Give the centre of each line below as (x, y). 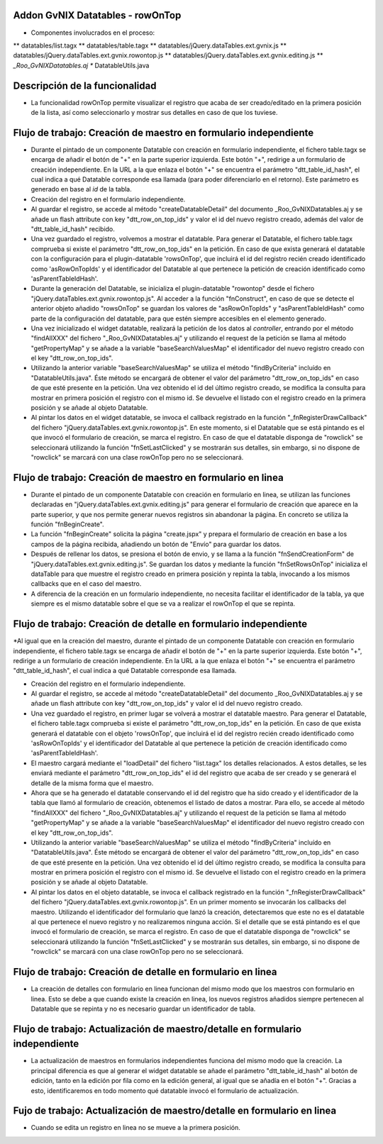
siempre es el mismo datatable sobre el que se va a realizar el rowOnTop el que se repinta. (163, 604)
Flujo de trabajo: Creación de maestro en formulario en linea (148, 478)
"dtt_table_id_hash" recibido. (73, 229)
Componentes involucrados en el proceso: (93, 33)
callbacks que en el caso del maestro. (86, 584)
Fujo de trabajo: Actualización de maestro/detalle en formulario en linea (175, 1111)
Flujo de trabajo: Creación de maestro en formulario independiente (163, 132)
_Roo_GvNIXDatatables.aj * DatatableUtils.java (81, 65)
